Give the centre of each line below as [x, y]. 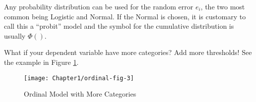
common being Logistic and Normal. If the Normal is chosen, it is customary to [125, 16]
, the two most [223, 6]
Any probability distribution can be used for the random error [99, 6]
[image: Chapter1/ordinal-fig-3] [79, 78]
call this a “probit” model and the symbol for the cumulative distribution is [119, 26]
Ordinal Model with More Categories [80, 94]
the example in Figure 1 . [41, 62]
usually [15, 35]
